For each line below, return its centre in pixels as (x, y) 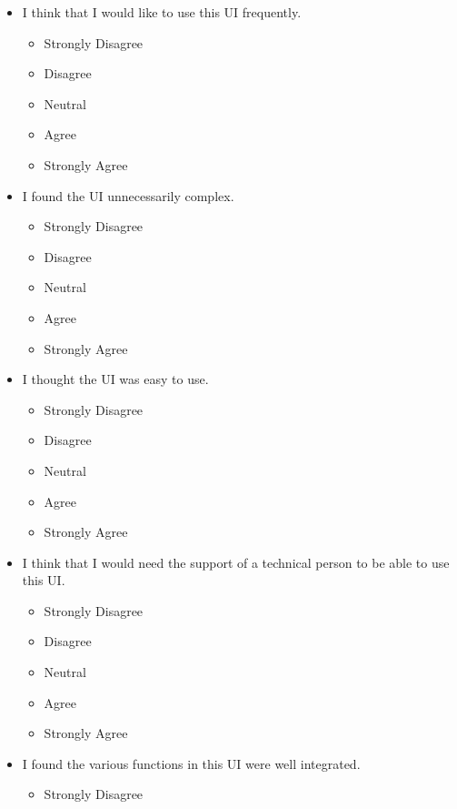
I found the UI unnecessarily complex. (128, 195)
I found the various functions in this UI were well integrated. (191, 763)
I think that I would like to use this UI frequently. (162, 12)
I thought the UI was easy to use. (115, 379)
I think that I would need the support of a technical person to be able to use (236, 562)
